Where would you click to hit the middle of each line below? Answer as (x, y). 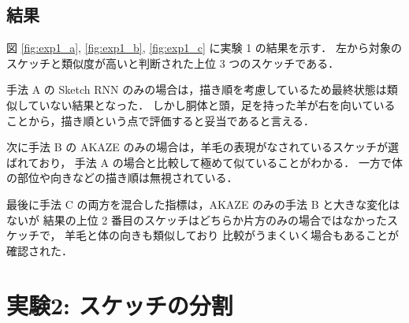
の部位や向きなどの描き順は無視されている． (122, 178)
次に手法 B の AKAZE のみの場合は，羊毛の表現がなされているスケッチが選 (203, 147)
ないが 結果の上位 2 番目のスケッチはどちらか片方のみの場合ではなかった (197, 219)
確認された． (39, 250)
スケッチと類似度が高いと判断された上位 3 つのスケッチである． (173, 63)
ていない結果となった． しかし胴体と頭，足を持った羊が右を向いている (212, 104)
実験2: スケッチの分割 (120, 304)
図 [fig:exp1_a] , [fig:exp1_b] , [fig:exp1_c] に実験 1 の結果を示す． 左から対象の (204, 48)
